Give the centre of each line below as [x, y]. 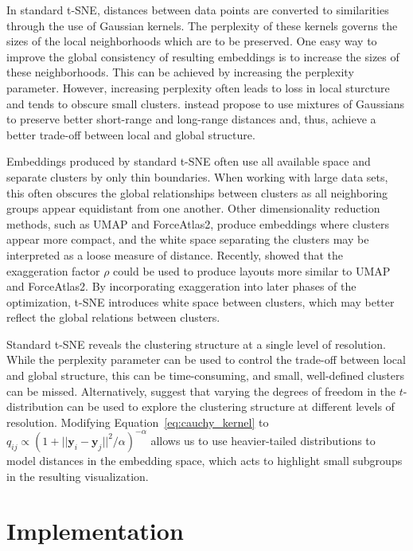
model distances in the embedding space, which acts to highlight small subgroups [205, 460]
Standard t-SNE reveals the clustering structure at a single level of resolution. [196, 344]
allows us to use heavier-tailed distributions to [263, 440]
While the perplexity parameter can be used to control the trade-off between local [206, 360]
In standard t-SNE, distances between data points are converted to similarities [198, 10]
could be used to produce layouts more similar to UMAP [252, 270]
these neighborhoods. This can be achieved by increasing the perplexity [180, 72]
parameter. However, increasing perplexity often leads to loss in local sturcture [198, 87]
